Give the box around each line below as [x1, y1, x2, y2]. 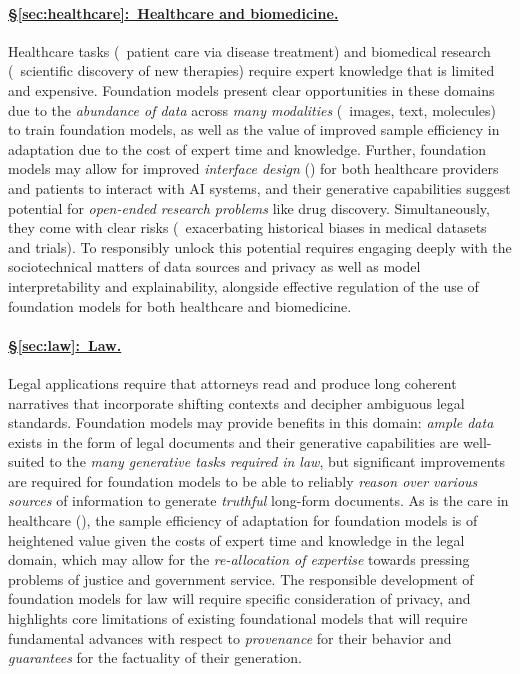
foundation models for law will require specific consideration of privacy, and [8, 588, 471, 609]
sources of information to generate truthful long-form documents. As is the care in [8, 490, 509, 511]
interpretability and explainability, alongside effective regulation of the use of [8, 275, 479, 296]
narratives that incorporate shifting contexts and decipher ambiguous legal [8, 392, 465, 413]
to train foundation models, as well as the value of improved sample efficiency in [8, 119, 500, 140]
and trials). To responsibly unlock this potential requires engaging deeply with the [8, 236, 512, 257]
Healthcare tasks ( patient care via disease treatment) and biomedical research [8, 40, 491, 61]
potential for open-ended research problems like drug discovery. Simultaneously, [8, 197, 490, 218]
